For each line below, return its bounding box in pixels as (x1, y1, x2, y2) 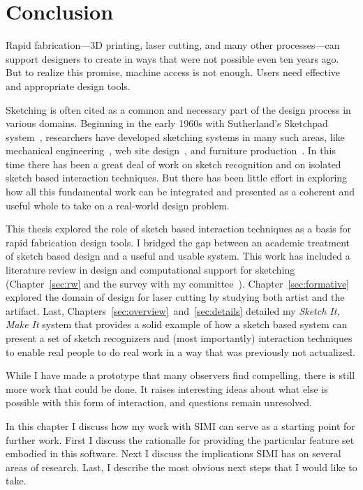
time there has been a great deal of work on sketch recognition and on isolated (6, 156, 341, 171)
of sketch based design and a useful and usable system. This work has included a (6, 248, 350, 263)
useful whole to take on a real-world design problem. (6, 198, 230, 212)
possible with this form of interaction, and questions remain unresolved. (6, 395, 312, 410)
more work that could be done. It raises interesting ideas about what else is (6, 381, 328, 396)
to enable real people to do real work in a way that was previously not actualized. (6, 344, 355, 359)
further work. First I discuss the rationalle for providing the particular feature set (6, 432, 355, 447)
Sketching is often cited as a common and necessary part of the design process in (6, 102, 351, 117)
